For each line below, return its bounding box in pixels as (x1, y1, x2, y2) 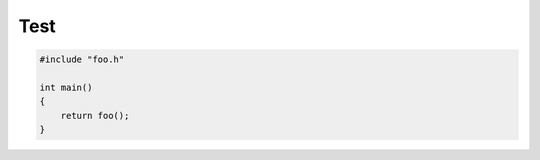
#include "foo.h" (39, 54, 125, 65)
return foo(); (60, 110, 130, 121)
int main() (39, 81, 93, 93)
